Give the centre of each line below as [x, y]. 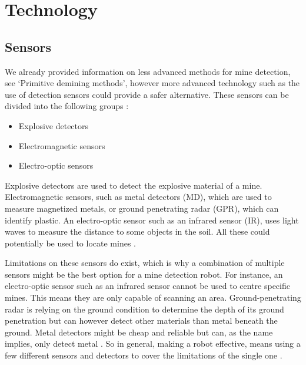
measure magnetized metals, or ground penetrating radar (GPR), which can [142, 208]
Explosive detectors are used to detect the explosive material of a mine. [134, 185]
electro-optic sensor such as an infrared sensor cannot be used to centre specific [147, 286]
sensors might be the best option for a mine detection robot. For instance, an [144, 274]
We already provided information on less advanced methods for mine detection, [148, 71]
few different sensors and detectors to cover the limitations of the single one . [144, 355]
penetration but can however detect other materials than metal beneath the [141, 320]
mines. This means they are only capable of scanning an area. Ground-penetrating [153, 297]
